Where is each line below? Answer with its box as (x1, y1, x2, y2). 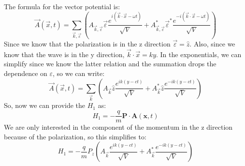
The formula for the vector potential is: (4, 1, 120, 12)
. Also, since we (189, 38, 235, 48)
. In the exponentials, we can (156, 49, 242, 59)
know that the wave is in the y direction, (4, 49, 125, 59)
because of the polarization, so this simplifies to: (4, 131, 146, 141)
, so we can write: (53, 68, 105, 78)
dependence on (4, 68, 47, 78)
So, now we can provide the (4, 100, 86, 110)
